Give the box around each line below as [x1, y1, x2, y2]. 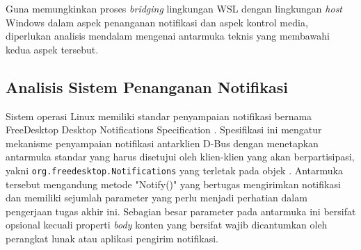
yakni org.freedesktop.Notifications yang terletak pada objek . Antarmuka [6, 162, 343, 177]
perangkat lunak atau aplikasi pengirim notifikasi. [6, 231, 218, 245]
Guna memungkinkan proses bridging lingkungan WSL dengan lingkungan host [6, 1, 343, 15]
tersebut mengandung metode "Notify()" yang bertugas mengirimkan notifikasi [6, 176, 341, 191]
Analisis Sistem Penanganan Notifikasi [6, 76, 288, 97]
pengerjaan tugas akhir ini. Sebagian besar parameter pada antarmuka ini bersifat [6, 203, 356, 218]
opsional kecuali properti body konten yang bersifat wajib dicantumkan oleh [6, 217, 328, 232]
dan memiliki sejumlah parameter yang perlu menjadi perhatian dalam [6, 190, 307, 205]
